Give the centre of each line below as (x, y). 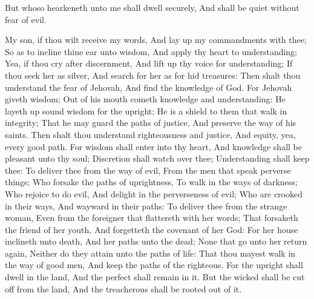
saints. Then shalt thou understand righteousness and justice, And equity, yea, (150, 134)
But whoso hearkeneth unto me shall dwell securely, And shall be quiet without (152, 7)
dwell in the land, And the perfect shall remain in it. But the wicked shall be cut (155, 277)
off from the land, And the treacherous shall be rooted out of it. (123, 288)
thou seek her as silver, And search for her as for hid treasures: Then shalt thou (153, 75)
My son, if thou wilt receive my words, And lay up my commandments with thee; (156, 40)
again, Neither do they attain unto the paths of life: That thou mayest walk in (150, 253)
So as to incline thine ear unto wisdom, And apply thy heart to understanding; (151, 51)
